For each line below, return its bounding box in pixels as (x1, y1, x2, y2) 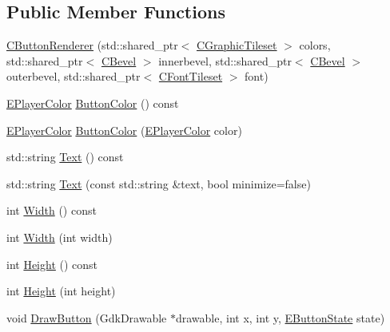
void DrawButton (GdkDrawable (6, 309, 167, 326)
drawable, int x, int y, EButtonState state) (175, 309, 385, 326)
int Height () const (6, 255, 98, 272)
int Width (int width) (6, 228, 113, 245)
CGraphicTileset (196, 37, 277, 53)
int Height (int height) (6, 283, 116, 299)
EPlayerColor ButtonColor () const (6, 94, 179, 111)
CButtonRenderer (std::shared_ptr (6, 37, 178, 53)
